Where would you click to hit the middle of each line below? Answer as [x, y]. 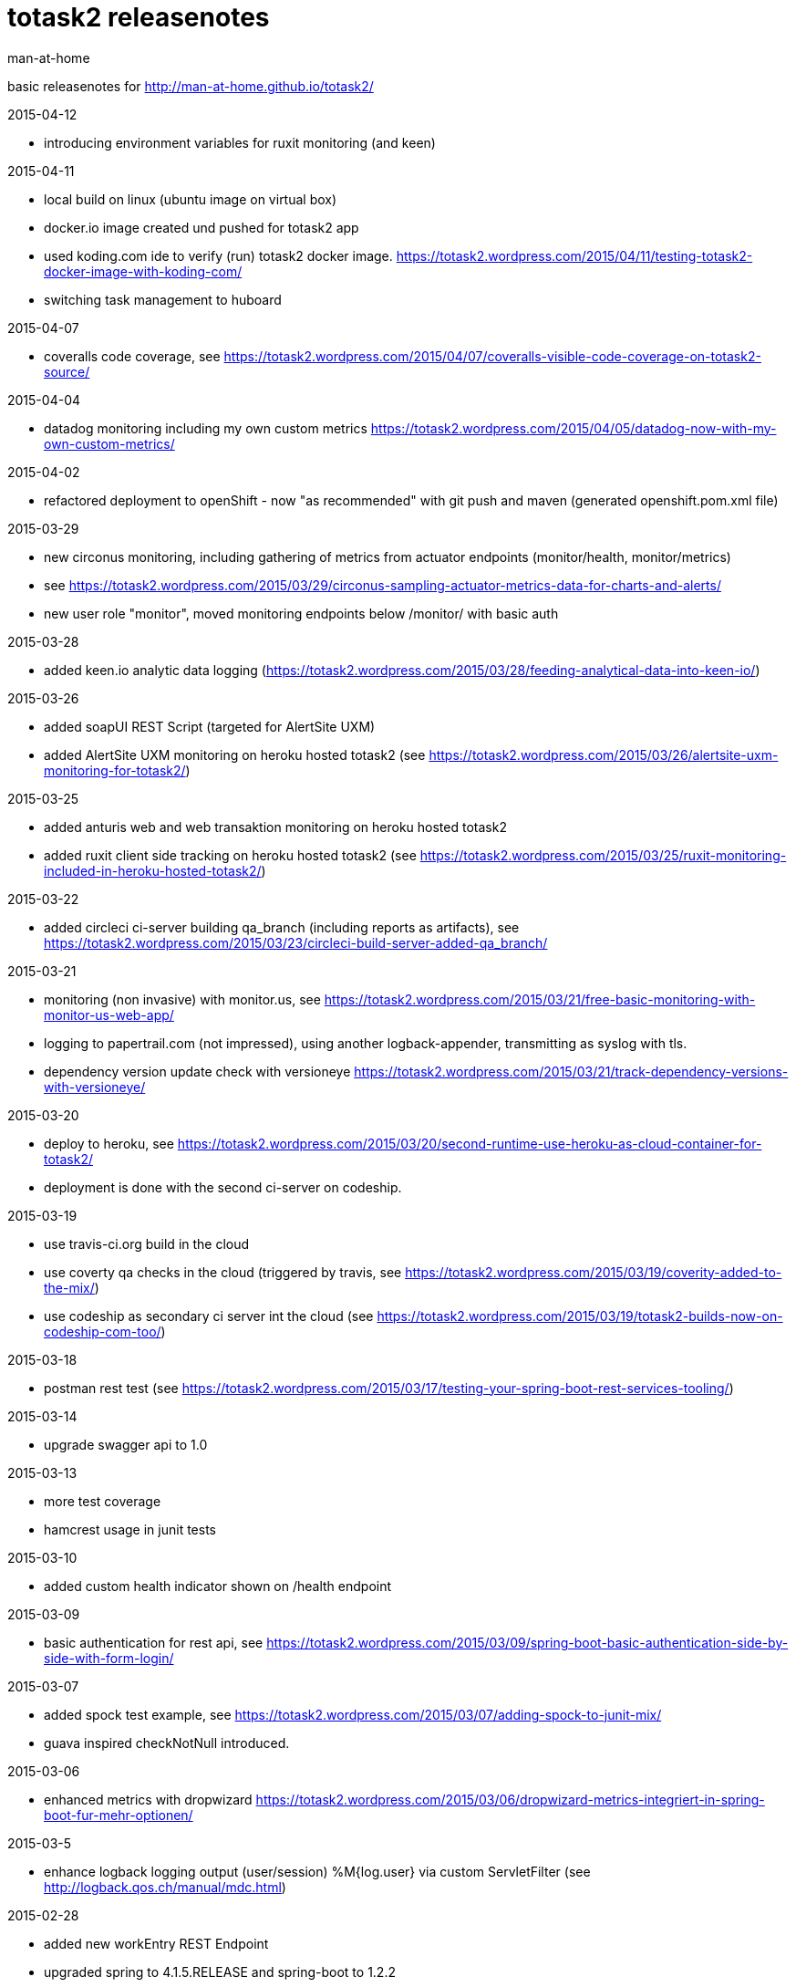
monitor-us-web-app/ [109, 1014]
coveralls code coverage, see [132, 356]
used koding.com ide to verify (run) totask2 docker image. [218, 255]
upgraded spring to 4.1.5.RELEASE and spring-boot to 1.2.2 [220, 1971]
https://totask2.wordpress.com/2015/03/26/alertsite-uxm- [604, 754]
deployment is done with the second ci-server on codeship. [223, 1187]
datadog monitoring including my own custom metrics [206, 428]
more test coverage [103, 1501]
